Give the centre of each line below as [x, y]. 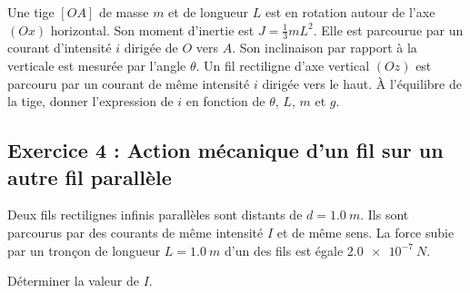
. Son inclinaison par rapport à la [325, 48]
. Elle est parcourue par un [388, 29]
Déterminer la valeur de [73, 281]
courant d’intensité [60, 48]
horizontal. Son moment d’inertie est [152, 29]
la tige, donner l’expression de [90, 101]
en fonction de [225, 101]
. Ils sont [385, 215]
